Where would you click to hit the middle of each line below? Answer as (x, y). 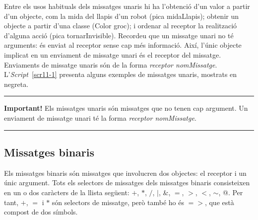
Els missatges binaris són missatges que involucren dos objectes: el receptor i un (125, 173)
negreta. (16, 84)
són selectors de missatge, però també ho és (118, 202)
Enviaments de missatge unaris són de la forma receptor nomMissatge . (111, 64)
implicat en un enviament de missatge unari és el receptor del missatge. (113, 54)
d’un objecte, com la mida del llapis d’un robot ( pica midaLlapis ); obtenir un (122, 16)
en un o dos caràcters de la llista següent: (67, 192)
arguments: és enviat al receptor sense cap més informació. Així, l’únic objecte (123, 45)
